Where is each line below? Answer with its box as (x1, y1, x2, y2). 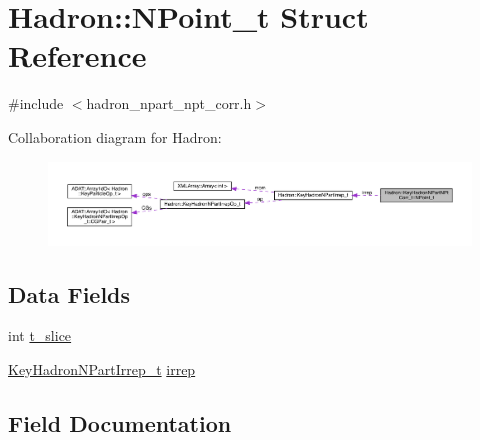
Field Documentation (8, 408, 232, 438)
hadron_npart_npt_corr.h (86, 93, 252, 114)
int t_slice (8, 325, 72, 346)
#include (8, 93, 64, 114)
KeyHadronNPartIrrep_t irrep (8, 359, 196, 380)
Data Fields (8, 278, 131, 309)
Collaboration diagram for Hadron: (8, 126, 222, 147)
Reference (8, 35, 147, 76)
